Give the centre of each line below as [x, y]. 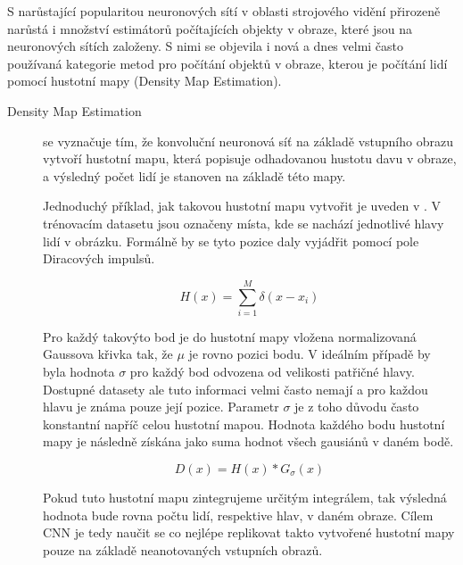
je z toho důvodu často [357, 407]
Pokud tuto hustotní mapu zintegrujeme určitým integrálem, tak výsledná [245, 497]
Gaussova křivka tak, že [108, 354]
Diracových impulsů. [99, 258]
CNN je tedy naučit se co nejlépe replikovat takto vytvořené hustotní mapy [249, 532]
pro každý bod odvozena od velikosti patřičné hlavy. [272, 372]
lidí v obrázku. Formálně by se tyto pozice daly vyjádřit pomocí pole [231, 241]
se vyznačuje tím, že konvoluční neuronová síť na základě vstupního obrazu [248, 141]
